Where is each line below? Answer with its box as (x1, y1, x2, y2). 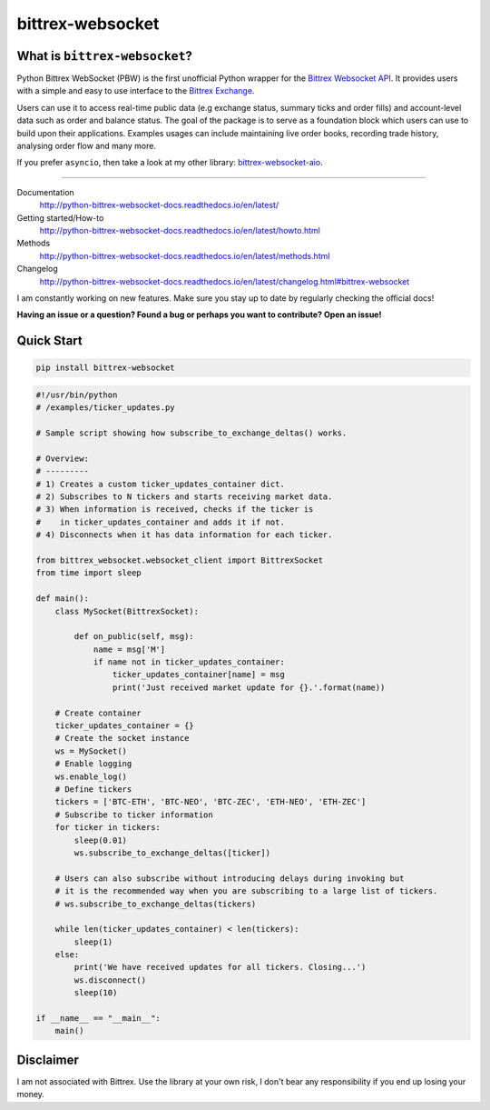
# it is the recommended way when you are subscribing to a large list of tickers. (54, 886, 438, 896)
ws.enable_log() (54, 771, 127, 782)
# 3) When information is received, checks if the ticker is (35, 505, 314, 515)
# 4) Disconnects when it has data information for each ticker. (35, 530, 333, 540)
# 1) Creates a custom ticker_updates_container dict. (35, 478, 285, 489)
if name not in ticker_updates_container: (93, 657, 285, 667)
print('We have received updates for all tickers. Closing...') (73, 962, 367, 973)
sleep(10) (73, 987, 118, 998)
